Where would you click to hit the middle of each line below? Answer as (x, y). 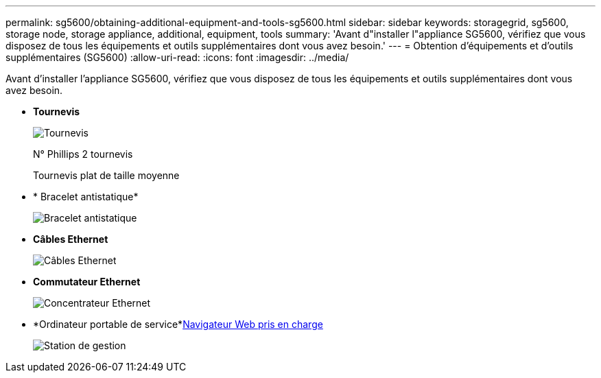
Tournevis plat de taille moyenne (106, 175)
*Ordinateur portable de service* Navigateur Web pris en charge (178, 324)
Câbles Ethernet (71, 239)
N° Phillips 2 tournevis (83, 154)
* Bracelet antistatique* (86, 197)
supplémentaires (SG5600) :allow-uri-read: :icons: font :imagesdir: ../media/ (177, 57)
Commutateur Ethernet (87, 282)
